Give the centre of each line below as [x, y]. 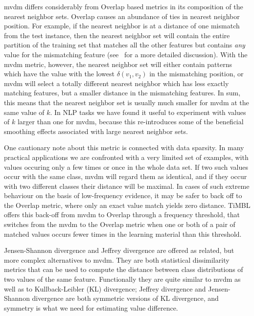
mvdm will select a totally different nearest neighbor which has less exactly [116, 83]
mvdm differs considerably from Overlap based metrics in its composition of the [124, 6]
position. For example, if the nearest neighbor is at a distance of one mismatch [122, 26]
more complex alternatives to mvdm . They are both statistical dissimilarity [117, 260]
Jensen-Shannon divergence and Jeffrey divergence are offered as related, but [119, 250]
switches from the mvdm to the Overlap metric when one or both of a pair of [120, 224]
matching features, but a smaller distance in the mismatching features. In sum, [122, 93]
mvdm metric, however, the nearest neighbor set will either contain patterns [118, 64]
